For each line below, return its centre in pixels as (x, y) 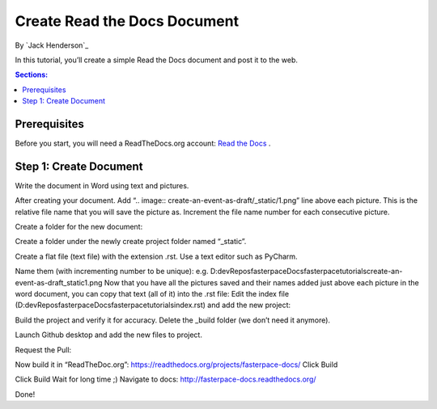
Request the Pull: (43, 350)
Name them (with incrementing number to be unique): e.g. (112, 272)
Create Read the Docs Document (127, 21)
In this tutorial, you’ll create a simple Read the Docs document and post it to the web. (157, 60)
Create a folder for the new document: (79, 227)
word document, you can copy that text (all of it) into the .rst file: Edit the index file (152, 294)
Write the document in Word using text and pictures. (102, 185)
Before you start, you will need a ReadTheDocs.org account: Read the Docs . (143, 143)
